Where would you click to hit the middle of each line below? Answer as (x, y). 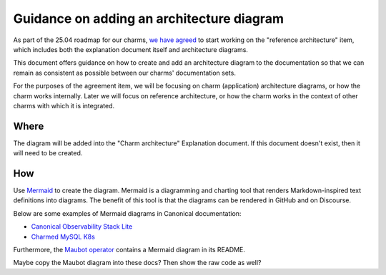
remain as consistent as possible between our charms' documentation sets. (124, 73)
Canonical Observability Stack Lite (82, 227)
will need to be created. (48, 153)
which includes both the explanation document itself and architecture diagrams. (130, 49)
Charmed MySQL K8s (63, 237)
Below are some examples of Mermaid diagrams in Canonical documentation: (127, 213)
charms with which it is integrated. (64, 105)
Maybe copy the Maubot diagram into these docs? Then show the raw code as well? (137, 263)
